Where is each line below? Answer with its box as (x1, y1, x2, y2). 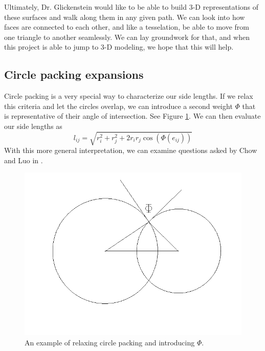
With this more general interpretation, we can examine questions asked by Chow (4, 145, 257, 156)
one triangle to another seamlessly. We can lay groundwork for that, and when (4, 31, 250, 42)
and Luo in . (4, 155, 43, 165)
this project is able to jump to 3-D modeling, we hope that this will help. (4, 41, 234, 52)
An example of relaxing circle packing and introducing (25, 337, 195, 347)
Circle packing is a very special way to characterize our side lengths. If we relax (4, 91, 253, 101)
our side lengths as (4, 120, 62, 131)
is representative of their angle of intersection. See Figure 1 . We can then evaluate (4, 111, 261, 121)
